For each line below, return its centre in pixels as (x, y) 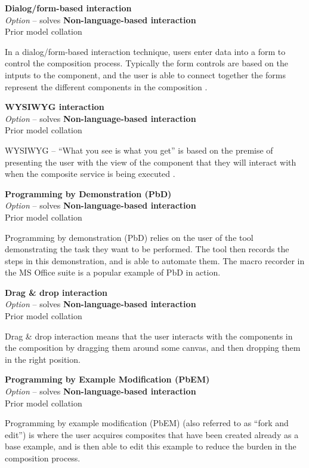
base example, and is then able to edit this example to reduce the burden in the (151, 446)
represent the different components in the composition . (106, 86)
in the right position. (43, 359)
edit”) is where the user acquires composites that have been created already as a (152, 434)
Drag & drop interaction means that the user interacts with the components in (149, 336)
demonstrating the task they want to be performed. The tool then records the (147, 249)
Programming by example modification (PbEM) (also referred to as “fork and (147, 423)
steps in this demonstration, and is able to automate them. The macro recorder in (155, 260)
